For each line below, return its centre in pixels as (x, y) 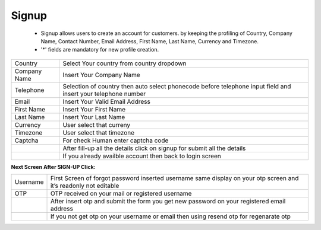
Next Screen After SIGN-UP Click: (53, 167)
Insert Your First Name (94, 109)
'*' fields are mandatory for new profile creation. (100, 50)
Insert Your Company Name (101, 75)
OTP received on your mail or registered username (121, 194)
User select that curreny (97, 124)
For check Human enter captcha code (116, 140)
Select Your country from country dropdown (125, 63)
